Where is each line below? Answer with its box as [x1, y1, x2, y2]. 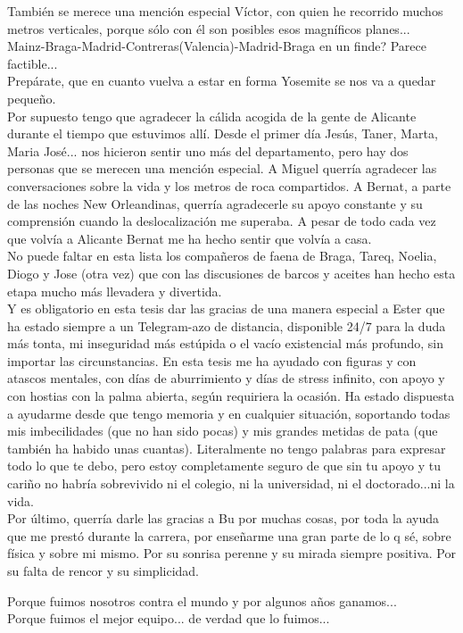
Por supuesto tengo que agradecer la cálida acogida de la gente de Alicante [7, 106, 417, 125]
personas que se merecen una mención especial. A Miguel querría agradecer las [7, 159, 437, 178]
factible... [7, 54, 58, 72]
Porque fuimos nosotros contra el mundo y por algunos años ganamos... [7, 591, 397, 610]
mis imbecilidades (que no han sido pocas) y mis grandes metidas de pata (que [7, 421, 438, 440]
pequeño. [7, 88, 56, 107]
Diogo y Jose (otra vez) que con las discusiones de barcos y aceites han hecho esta [7, 263, 456, 282]
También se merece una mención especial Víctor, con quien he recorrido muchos [7, 2, 443, 20]
